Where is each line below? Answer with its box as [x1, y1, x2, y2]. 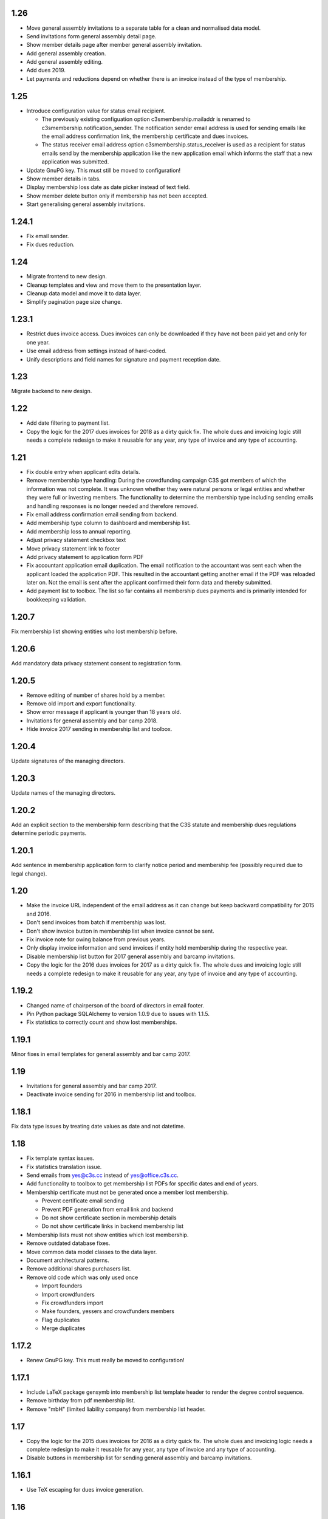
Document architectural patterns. [26, 1257, 109, 1264]
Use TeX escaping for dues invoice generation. [26, 1486, 144, 1493]
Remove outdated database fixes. [26, 1240, 111, 1247]
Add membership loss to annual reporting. [26, 527, 132, 535]
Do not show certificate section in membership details [41, 1214, 177, 1221]
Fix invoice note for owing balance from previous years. [26, 936, 166, 943]
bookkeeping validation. [26, 595, 87, 603]
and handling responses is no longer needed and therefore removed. [26, 502, 199, 510]
